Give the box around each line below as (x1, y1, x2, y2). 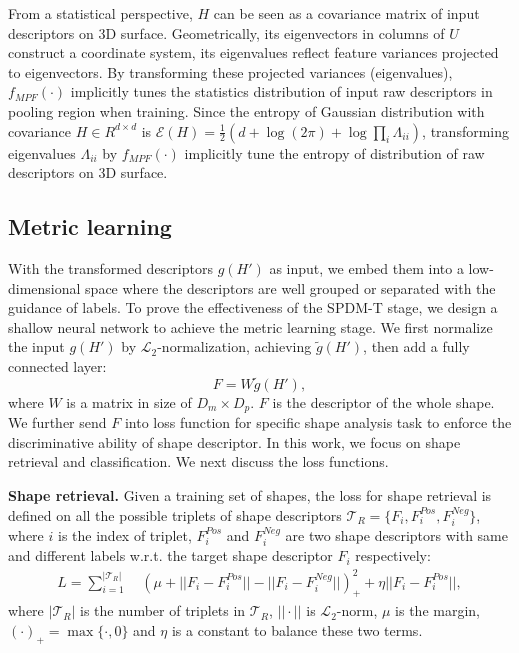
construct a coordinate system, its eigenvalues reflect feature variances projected (8, 42, 499, 63)
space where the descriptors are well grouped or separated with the (85, 277, 496, 298)
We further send (8, 412, 107, 433)
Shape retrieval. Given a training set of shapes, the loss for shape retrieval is (8, 484, 492, 505)
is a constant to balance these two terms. (171, 619, 423, 640)
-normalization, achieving (157, 336, 312, 357)
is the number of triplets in (80, 600, 246, 621)
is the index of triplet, (57, 524, 192, 545)
